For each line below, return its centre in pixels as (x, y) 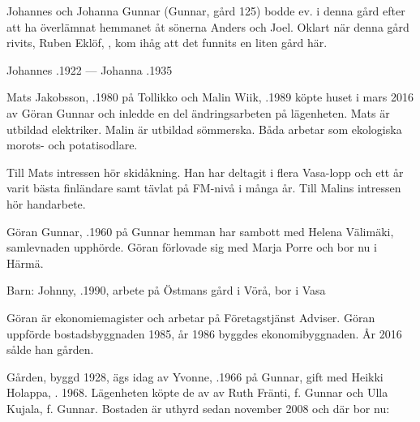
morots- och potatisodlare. (72, 145)
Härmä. (25, 263)
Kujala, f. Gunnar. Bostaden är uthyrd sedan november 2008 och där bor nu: (198, 408)
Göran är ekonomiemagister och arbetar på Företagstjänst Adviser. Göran (191, 317)
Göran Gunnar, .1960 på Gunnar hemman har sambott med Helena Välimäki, (200, 231)
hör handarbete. (46, 203)
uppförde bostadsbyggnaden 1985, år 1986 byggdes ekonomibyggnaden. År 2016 (204, 333)
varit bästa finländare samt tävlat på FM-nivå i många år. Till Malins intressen (204, 188)
